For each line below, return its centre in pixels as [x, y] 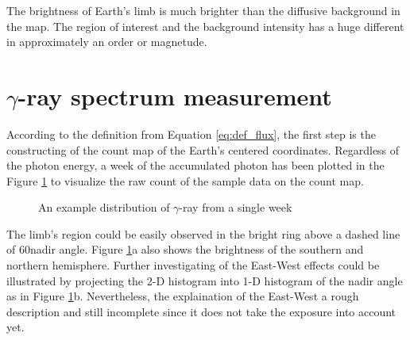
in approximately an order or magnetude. [107, 42]
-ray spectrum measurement [175, 96]
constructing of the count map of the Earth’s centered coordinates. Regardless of [203, 149]
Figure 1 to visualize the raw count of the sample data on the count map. [185, 180]
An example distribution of [104, 207]
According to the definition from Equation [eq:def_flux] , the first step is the [191, 134]
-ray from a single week [236, 207]
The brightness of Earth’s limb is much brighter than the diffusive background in [203, 10]
